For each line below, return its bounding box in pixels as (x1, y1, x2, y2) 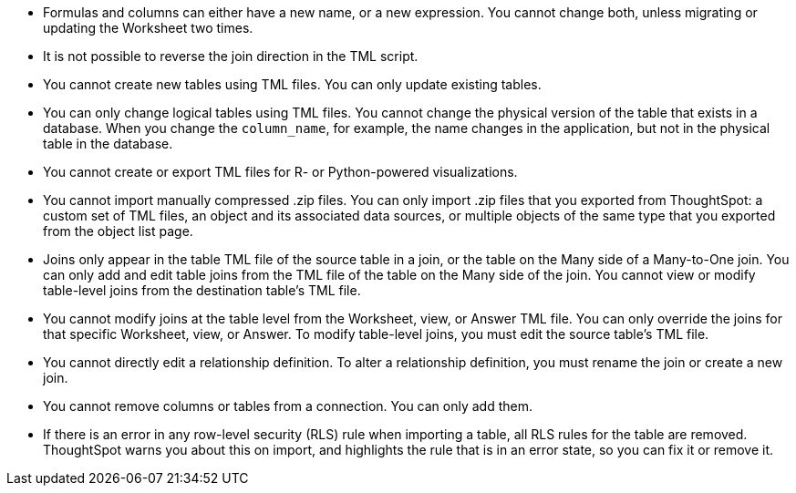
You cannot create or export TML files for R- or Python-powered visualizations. (43, 164, 518, 180)
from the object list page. (43, 223, 193, 239)
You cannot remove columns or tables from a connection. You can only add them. (43, 398, 533, 414)
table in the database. (43, 136, 173, 151)
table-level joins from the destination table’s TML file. (43, 282, 361, 298)
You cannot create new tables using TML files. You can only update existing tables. (43, 77, 542, 92)
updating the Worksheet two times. (43, 20, 253, 36)
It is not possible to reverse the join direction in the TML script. (43, 48, 419, 64)
